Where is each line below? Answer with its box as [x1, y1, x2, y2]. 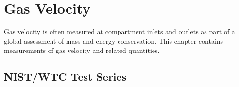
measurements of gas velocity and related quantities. [4, 45, 160, 55]
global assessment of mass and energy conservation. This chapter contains [4, 35, 223, 46]
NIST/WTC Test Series [4, 69, 127, 84]
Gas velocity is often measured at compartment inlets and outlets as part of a [4, 26, 235, 36]
